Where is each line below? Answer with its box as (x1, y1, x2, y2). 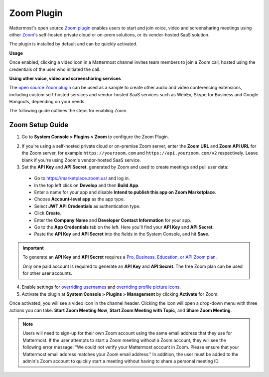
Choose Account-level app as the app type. (34, 196, 125, 202)
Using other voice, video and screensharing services (9, 75, 122, 81)
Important (22, 245, 44, 251)
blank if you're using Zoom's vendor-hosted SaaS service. (21, 157, 141, 163)
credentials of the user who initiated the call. (9, 66, 101, 72)
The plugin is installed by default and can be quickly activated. (9, 41, 138, 47)
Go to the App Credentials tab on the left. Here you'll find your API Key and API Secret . (34, 224, 214, 230)
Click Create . (34, 210, 62, 216)
